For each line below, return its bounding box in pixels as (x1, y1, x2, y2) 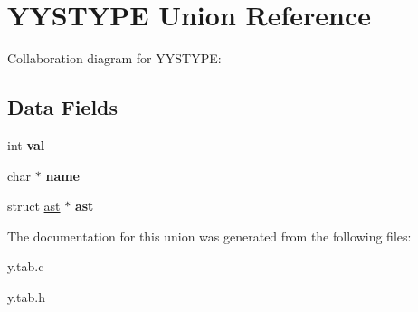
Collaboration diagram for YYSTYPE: (7, 49, 222, 68)
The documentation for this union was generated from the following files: (7, 226, 412, 245)
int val (7, 135, 45, 154)
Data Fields (7, 93, 119, 121)
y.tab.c (7, 257, 44, 276)
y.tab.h (7, 287, 46, 306)
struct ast (7, 196, 61, 215)
